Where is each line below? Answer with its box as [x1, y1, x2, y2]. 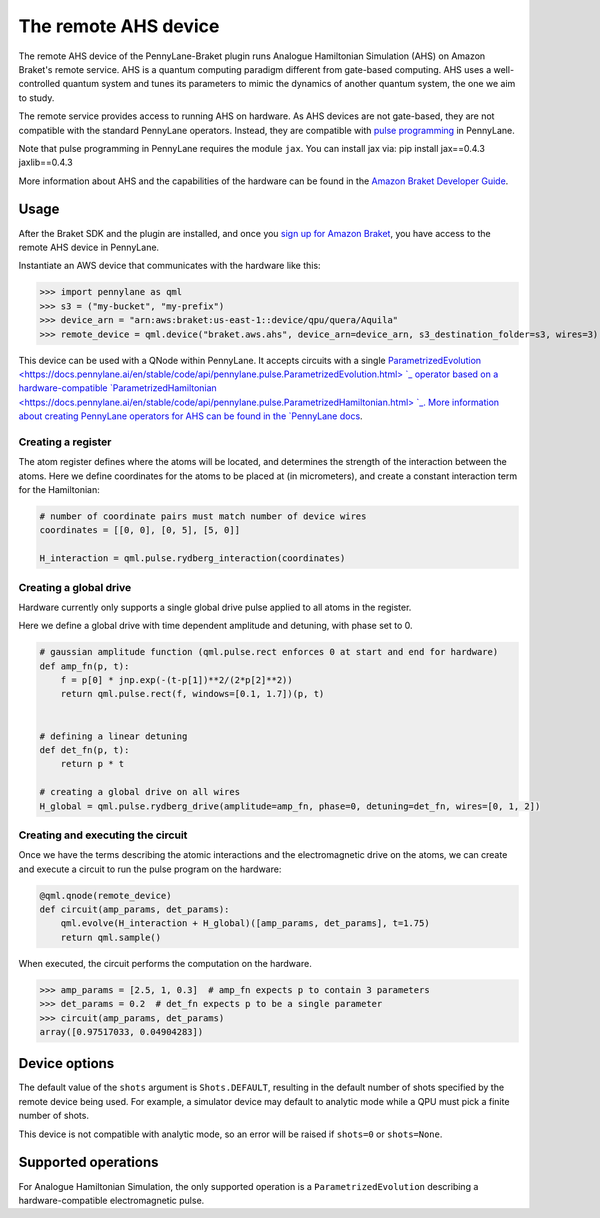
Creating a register [18, 435, 112, 449]
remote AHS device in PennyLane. [18, 241, 160, 253]
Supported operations [18, 1154, 159, 1171]
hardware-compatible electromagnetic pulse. [18, 1194, 205, 1206]
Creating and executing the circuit [18, 828, 188, 842]
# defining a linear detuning [39, 730, 188, 742]
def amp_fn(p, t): [39, 660, 130, 672]
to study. [18, 91, 55, 104]
